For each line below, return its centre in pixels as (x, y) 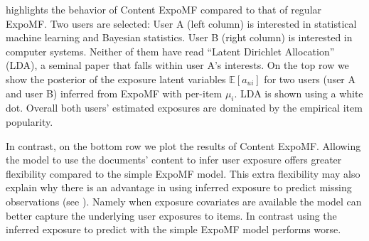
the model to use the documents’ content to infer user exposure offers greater (174, 160)
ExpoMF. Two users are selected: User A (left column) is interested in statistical (181, 23)
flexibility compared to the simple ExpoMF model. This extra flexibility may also (183, 173)
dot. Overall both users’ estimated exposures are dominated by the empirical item (184, 108)
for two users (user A (310, 79)
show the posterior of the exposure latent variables (116, 79)
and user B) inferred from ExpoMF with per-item (114, 93)
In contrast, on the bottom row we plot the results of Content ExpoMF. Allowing (183, 145)
